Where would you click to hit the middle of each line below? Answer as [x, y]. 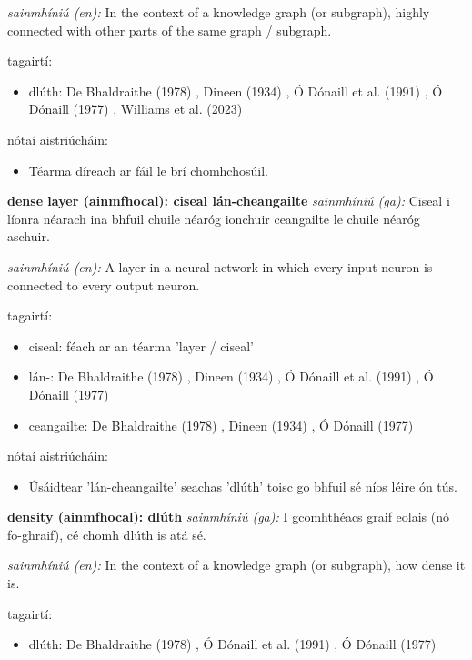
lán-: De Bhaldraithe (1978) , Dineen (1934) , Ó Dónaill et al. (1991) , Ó [231, 376]
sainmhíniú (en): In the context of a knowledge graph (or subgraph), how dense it [236, 565]
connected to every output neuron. [104, 284]
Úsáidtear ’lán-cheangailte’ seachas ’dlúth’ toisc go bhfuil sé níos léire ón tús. [243, 486]
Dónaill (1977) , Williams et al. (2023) [136, 109]
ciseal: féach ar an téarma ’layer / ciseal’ [141, 345]
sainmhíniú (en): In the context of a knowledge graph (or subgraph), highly [219, 12]
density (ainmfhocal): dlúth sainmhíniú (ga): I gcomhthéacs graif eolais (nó [229, 517]
